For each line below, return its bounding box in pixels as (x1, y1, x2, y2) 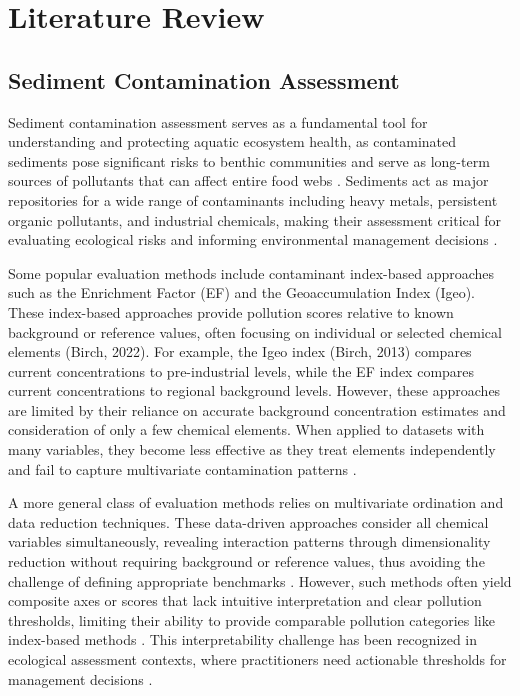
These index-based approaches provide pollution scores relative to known (8, 301, 454, 322)
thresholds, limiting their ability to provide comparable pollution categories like (8, 609, 495, 630)
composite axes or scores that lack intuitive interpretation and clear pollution (8, 590, 482, 611)
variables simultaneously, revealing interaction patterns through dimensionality (8, 531, 491, 552)
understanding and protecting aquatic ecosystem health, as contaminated (8, 131, 457, 152)
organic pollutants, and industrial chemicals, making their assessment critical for (8, 209, 502, 230)
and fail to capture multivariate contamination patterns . (8, 458, 357, 479)
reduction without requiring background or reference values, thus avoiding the (8, 551, 485, 572)
